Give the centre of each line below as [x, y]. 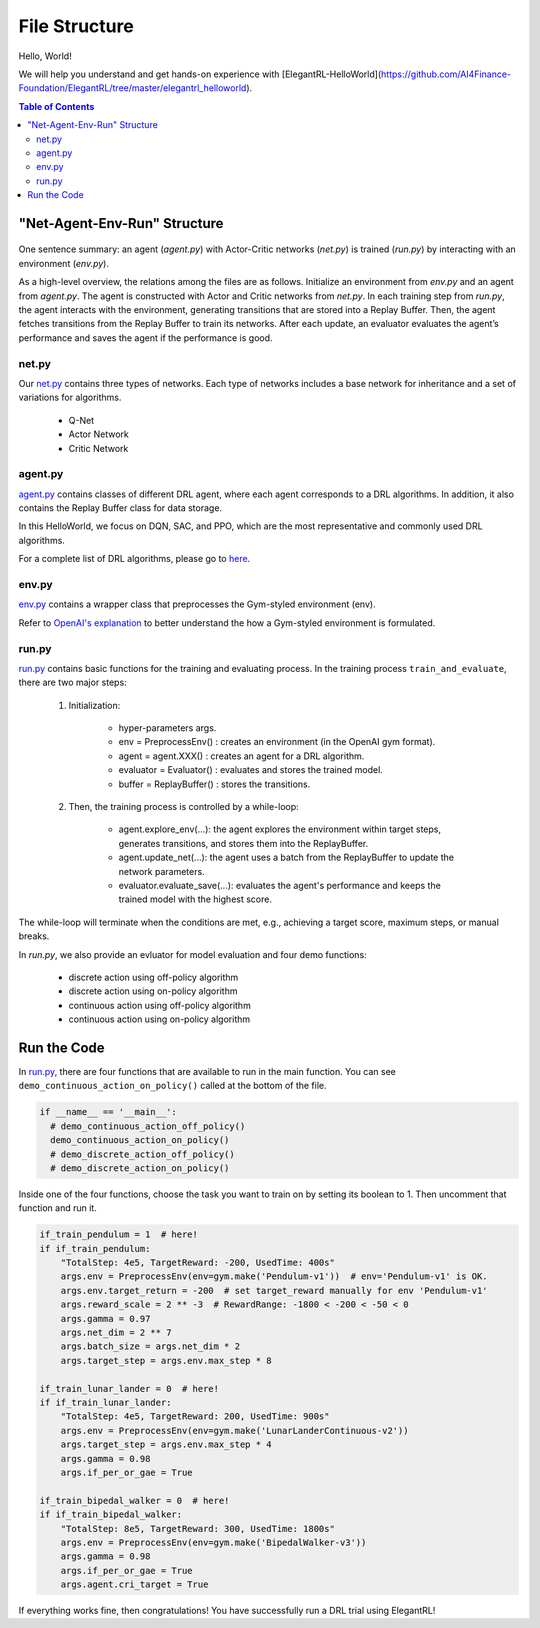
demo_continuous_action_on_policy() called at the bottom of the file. [172, 1086]
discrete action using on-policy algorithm [153, 991]
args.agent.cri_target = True [134, 1584]
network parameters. [161, 871]
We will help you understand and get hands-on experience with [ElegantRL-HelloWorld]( [200, 74]
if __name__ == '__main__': [108, 1112]
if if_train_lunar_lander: [105, 1402]
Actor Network [98, 434]
